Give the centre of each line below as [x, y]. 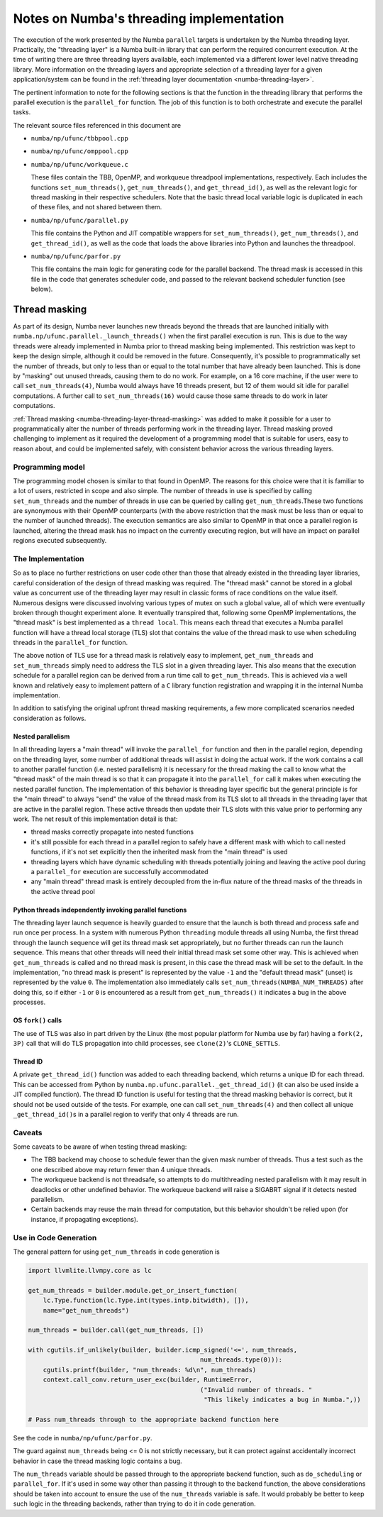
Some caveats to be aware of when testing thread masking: [100, 1147]
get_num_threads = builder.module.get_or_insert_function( [133, 1290]
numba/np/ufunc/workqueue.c [80, 164]
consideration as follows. [50, 718]
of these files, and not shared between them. [96, 207]
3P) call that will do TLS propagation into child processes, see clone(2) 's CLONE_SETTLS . [146, 1043]
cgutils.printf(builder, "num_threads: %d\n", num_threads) [150, 1370]
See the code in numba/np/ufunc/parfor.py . [83, 1438]
